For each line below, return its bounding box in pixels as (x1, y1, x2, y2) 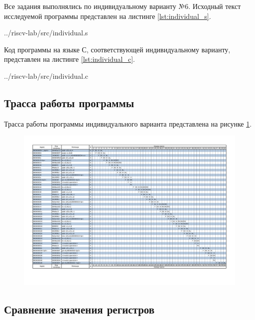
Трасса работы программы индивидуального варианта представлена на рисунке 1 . (4, 118, 252, 129)
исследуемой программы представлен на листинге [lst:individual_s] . (4, 10, 211, 21)
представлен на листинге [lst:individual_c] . (4, 54, 135, 64)
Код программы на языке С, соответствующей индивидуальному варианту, (4, 44, 231, 54)
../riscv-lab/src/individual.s (4, 27, 88, 38)
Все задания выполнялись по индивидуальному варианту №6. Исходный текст (4, 1, 241, 11)
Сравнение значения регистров (4, 302, 155, 317)
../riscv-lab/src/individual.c (4, 70, 89, 81)
